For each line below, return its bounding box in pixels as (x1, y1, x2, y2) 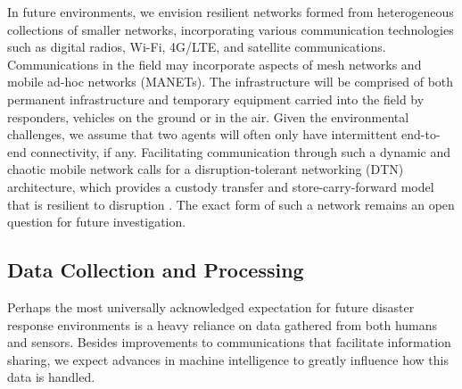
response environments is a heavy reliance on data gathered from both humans (7, 315, 438, 334)
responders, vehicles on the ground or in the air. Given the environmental (7, 107, 409, 126)
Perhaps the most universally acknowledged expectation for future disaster (7, 297, 415, 316)
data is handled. (7, 368, 95, 386)
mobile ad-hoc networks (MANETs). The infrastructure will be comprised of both (7, 72, 454, 91)
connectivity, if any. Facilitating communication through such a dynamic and (30, 142, 450, 161)
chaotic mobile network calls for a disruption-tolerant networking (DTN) (7, 160, 404, 178)
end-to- (401, 125, 441, 144)
